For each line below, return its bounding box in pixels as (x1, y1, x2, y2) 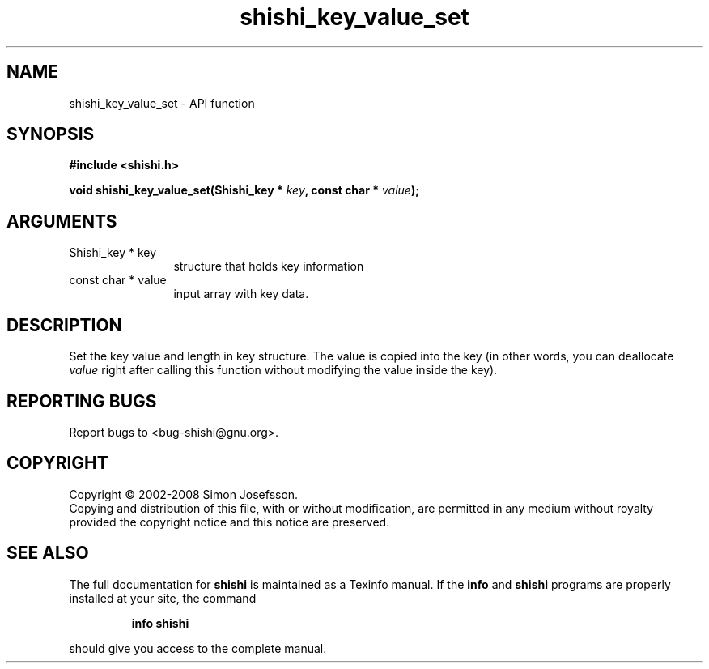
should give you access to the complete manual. (69, 641, 327, 655)
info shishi (131, 616, 189, 630)
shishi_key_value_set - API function (69, 96, 255, 110)
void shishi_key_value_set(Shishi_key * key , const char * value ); (69, 183, 420, 198)
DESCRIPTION (6, 314, 122, 335)
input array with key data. (173, 287, 309, 301)
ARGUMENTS (6, 211, 117, 232)
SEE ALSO (6, 543, 89, 564)
